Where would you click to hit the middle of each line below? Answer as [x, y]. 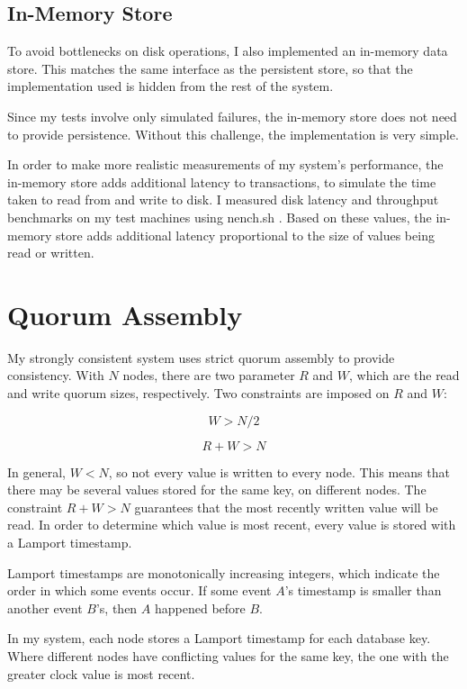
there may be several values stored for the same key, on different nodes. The [217, 490]
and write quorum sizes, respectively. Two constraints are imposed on [198, 393]
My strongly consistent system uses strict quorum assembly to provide [201, 357]
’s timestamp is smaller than [363, 590]
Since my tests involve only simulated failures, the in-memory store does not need [232, 116]
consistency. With [56, 375]
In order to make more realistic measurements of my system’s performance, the [225, 164]
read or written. [51, 253]
